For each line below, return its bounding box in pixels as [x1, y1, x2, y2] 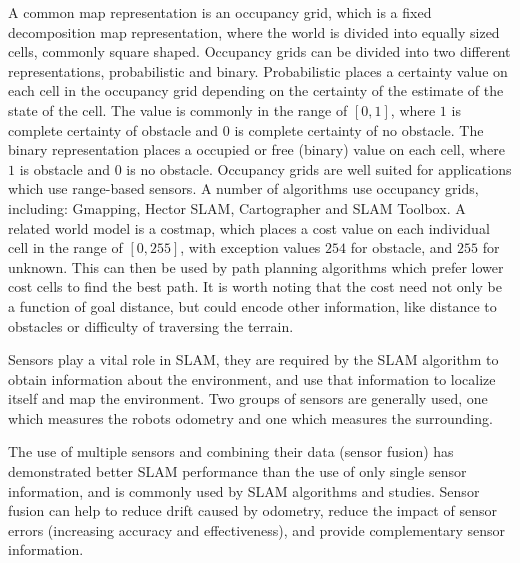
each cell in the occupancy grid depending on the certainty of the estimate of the [8, 80, 504, 101]
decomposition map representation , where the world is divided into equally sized [8, 21, 500, 42]
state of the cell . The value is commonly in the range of [8, 99, 348, 120]
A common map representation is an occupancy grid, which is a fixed [8, 2, 432, 22]
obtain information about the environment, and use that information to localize [8, 368, 496, 389]
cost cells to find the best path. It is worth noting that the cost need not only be [8, 276, 502, 297]
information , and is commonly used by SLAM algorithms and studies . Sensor [8, 480, 480, 501]
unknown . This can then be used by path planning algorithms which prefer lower [8, 256, 504, 277]
